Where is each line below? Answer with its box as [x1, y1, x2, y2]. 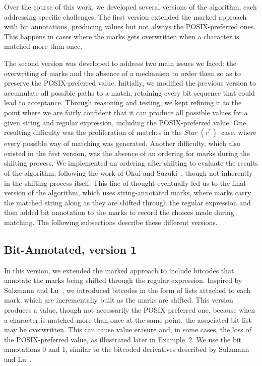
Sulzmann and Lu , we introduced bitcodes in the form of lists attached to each [4, 284, 250, 295]
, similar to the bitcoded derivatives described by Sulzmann [65, 344, 249, 354]
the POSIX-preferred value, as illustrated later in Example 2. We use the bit [4, 334, 242, 344]
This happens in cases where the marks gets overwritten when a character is [4, 31, 239, 41]
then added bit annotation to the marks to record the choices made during [4, 207, 234, 217]
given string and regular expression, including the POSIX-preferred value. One [4, 117, 246, 127]
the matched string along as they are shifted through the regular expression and [4, 197, 251, 207]
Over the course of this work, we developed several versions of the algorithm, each [4, 2, 257, 12]
